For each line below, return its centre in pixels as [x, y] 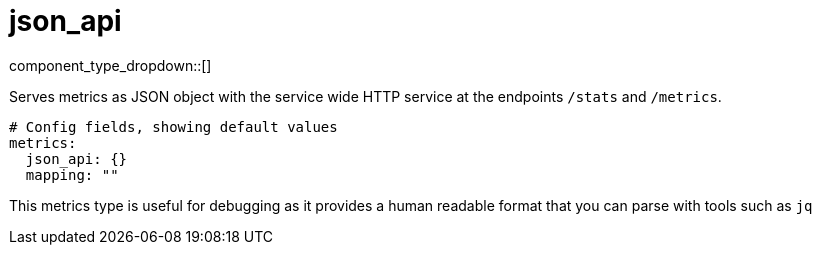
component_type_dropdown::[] [110, 65]
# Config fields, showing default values [173, 126]
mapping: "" [72, 174]
